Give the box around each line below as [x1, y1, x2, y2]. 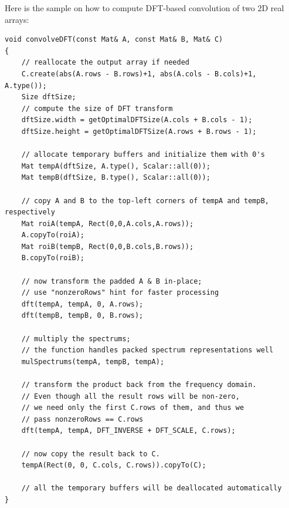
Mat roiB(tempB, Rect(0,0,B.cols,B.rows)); [21, 242, 194, 251]
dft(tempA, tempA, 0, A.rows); [21, 300, 144, 308]
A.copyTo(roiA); [21, 231, 85, 240]
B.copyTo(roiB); [21, 254, 85, 263]
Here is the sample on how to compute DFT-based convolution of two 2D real [5, 2, 284, 14]
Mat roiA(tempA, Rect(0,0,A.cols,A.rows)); [21, 219, 194, 228]
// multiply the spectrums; [21, 334, 131, 343]
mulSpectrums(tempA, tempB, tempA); [21, 357, 165, 366]
